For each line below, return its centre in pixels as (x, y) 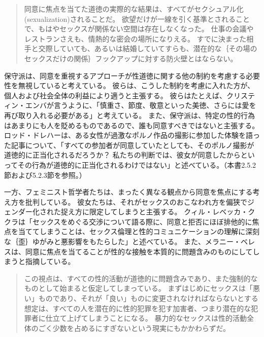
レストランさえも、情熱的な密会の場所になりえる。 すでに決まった (135, 38)
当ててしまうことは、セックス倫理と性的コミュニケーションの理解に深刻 (139, 231)
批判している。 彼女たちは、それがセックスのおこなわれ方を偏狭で (136, 201)
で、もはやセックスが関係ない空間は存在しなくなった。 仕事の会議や (139, 29)
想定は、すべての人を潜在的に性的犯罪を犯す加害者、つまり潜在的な (138, 308)
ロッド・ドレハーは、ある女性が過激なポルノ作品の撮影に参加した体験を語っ (132, 135)
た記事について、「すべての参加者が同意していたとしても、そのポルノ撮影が (129, 145)
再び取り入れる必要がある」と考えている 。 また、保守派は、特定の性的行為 (129, 115)
